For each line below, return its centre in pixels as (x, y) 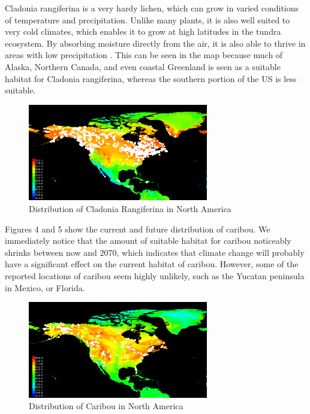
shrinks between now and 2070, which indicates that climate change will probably (155, 252)
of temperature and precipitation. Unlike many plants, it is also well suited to (148, 19)
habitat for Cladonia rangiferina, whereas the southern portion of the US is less (151, 78)
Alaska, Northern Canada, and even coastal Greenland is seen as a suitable (143, 66)
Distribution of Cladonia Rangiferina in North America (130, 209)
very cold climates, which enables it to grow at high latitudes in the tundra (143, 31)
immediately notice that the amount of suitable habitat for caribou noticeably (148, 241)
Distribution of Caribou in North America (106, 406)
